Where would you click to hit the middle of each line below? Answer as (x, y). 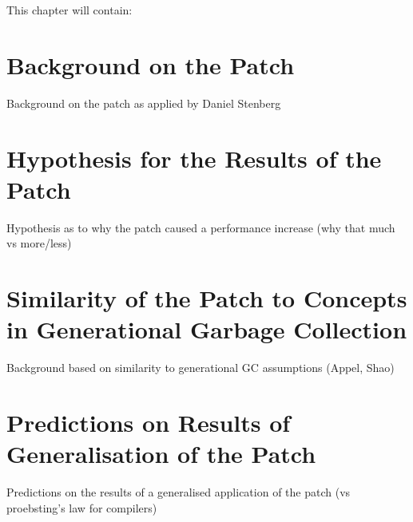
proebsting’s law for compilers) (82, 507)
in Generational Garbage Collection (207, 329)
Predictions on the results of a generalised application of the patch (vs (179, 492)
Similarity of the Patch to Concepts (207, 298)
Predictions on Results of (149, 422)
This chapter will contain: (69, 10)
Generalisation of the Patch (161, 454)
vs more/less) (39, 243)
